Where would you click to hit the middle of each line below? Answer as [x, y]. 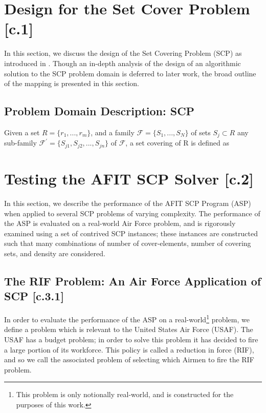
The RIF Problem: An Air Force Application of [133, 281]
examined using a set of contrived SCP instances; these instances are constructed [131, 233]
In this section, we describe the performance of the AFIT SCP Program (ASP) [128, 203]
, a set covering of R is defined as [177, 143]
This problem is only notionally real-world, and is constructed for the [125, 394]
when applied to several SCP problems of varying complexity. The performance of [132, 213]
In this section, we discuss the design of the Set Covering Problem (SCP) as [123, 53]
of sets [201, 132]
